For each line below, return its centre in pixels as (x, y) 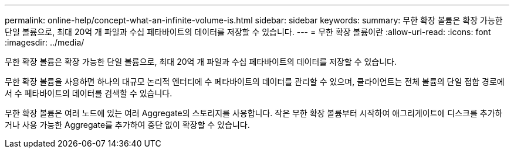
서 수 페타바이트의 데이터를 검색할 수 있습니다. (89, 93)
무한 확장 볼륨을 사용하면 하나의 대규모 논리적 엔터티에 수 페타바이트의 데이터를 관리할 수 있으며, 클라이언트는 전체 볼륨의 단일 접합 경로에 (255, 81)
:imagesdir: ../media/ (45, 42)
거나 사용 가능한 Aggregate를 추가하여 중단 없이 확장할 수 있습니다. (127, 125)
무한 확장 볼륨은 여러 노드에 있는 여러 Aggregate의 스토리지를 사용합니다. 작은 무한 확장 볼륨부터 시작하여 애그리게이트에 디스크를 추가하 (254, 113)
